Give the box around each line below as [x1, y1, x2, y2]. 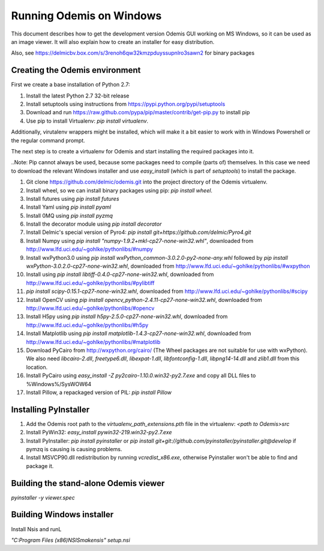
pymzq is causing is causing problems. [26, 445, 122, 452]
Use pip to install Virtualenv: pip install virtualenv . [26, 117, 149, 125]
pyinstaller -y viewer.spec [11, 494, 75, 501]
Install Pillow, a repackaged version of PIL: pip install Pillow [26, 389, 172, 396]
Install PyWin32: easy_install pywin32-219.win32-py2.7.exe [26, 429, 172, 436]
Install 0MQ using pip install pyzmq [26, 212, 113, 219]
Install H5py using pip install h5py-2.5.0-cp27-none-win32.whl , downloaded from [26, 313, 228, 320]
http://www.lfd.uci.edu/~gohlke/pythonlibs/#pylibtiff [26, 279, 155, 286]
